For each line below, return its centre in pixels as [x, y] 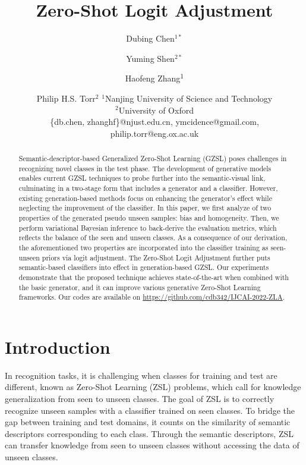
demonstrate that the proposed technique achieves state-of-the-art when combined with [154, 277]
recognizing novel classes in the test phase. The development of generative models [145, 168]
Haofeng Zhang [153, 78]
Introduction [58, 346]
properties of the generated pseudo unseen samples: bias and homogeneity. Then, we [149, 218]
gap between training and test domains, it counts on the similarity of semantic [148, 422]
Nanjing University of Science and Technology [189, 98]
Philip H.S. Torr [66, 98]
